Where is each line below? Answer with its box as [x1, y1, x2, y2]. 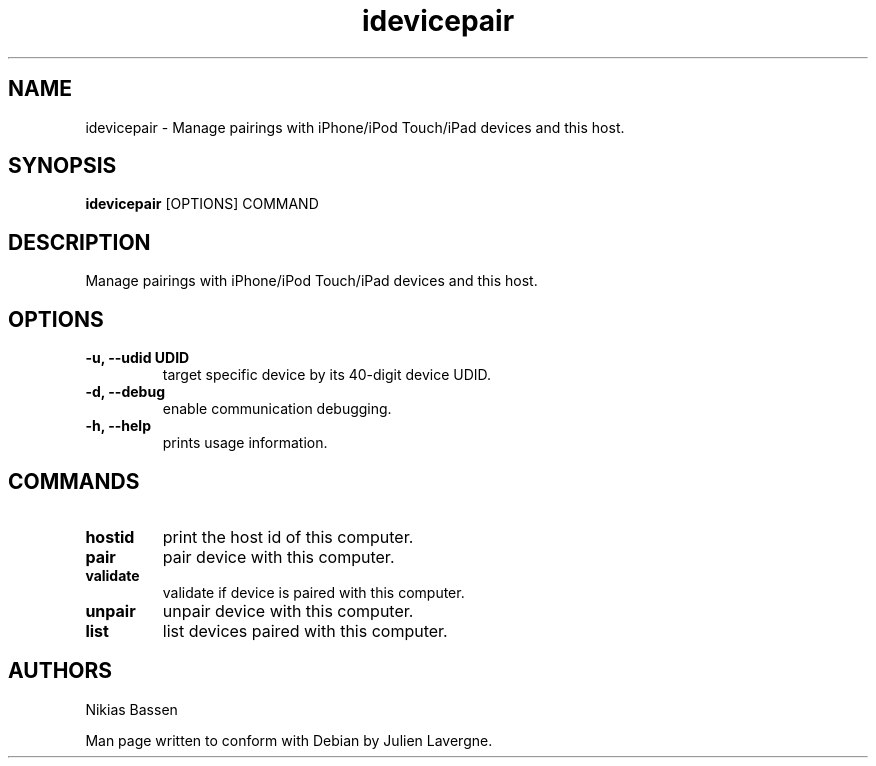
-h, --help [85, 417, 151, 435]
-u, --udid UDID [85, 349, 190, 367]
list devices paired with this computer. [162, 620, 448, 641]
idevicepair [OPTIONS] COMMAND [85, 195, 319, 213]
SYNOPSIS [8, 153, 117, 179]
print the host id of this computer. [162, 526, 414, 547]
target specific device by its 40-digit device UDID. [162, 366, 492, 384]
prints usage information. [162, 434, 328, 452]
